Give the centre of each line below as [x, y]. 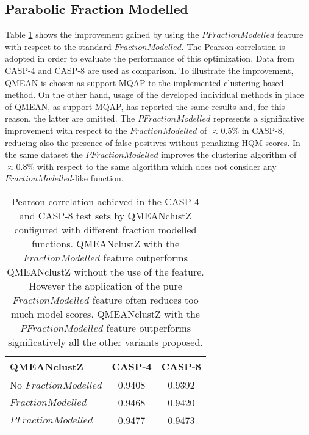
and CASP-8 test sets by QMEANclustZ [105, 215]
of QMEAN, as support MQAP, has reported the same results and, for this [145, 106]
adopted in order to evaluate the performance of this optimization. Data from [150, 58]
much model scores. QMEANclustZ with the [105, 313]
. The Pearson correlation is [233, 46]
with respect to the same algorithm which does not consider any [157, 166]
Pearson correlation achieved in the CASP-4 [105, 201]
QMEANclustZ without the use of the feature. [105, 271]
